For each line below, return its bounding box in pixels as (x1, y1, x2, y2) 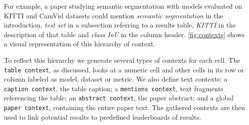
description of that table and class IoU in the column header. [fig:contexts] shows (4, 29, 245, 39)
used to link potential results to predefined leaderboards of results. (4, 111, 202, 122)
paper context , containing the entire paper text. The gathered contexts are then (4, 102, 245, 112)
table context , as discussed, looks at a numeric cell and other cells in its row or (4, 64, 244, 74)
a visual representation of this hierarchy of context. (4, 39, 156, 49)
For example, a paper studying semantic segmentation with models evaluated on (4, 1, 242, 11)
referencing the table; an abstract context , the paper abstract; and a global (4, 93, 234, 103)
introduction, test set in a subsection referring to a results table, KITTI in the (4, 20, 236, 30)
